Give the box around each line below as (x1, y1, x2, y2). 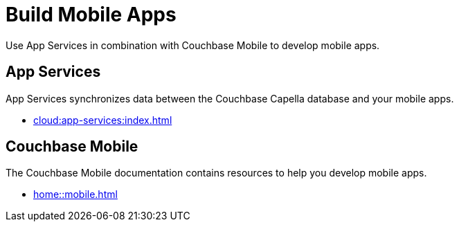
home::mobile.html (33, 188, 118, 201)
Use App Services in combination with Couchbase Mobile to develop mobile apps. (6, 39, 380, 51)
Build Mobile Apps (6, 3, 177, 26)
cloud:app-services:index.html (33, 113, 172, 126)
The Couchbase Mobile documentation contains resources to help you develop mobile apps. (6, 167, 427, 179)
